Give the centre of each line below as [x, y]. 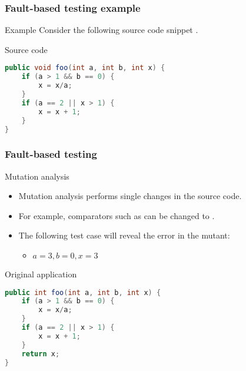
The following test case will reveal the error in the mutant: [124, 235]
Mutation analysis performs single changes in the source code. [130, 196]
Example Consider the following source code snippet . [102, 30]
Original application [41, 274]
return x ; [41, 354]
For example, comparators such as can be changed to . [117, 215]
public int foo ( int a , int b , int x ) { [83, 292]
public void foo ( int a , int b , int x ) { [85, 68]
